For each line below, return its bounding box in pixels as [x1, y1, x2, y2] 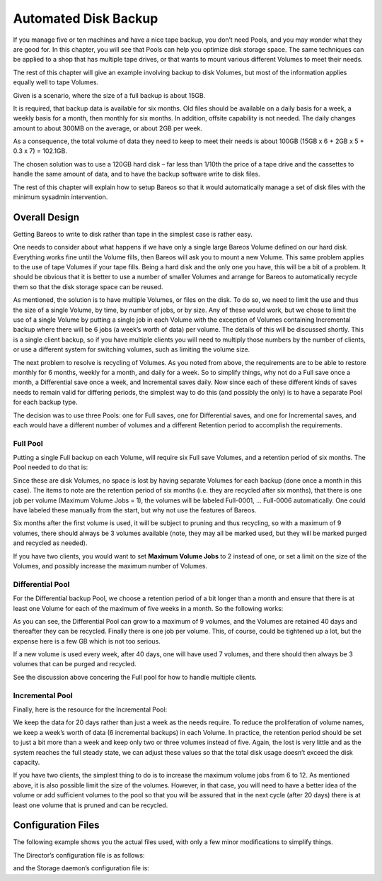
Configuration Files [13, 819, 100, 831]
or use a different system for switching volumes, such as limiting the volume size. [13, 345, 250, 354]
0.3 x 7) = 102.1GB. [13, 147, 67, 155]
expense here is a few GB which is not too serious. [13, 636, 161, 645]
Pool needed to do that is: [13, 463, 88, 471]
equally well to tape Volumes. [13, 78, 99, 86]
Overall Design [13, 211, 80, 223]
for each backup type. [13, 398, 78, 407]
